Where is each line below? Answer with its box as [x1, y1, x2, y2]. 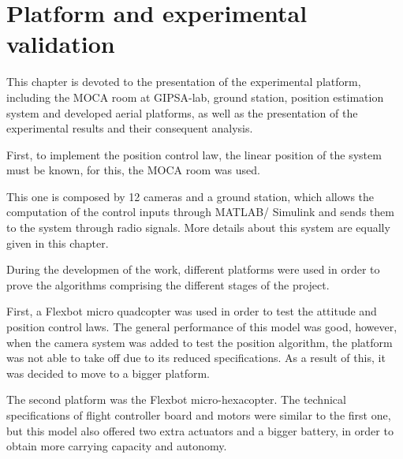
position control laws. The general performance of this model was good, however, [6, 319, 397, 335]
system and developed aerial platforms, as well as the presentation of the [6, 104, 358, 121]
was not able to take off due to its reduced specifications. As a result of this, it [6, 349, 386, 366]
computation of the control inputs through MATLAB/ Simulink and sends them [6, 203, 394, 220]
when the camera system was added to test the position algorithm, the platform [6, 334, 393, 350]
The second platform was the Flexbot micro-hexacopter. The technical [6, 391, 346, 408]
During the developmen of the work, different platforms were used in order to [6, 261, 380, 278]
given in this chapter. [6, 234, 109, 251]
